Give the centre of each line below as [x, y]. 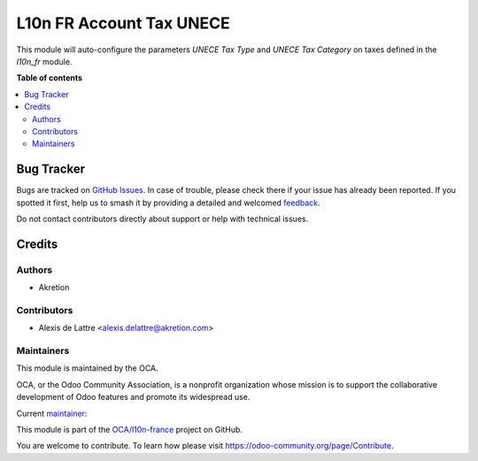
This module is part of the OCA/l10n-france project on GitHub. [130, 429]
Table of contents [50, 78]
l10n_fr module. [44, 61]
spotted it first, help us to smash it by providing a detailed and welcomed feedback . [168, 203]
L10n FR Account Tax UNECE [123, 23]
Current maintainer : [52, 413]
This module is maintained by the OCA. [87, 368]
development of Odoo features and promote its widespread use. [133, 397]
